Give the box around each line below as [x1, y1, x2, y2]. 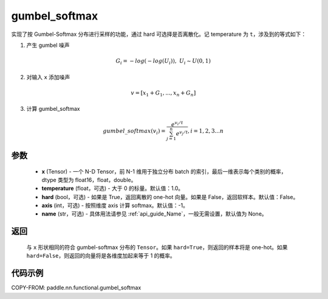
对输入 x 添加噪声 [26, 73, 70, 80]
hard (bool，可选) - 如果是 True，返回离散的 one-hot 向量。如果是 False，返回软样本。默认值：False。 [41, 193, 299, 200]
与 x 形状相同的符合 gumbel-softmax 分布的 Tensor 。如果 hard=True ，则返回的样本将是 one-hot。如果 [26, 244, 288, 251]
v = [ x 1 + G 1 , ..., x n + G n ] [131, 89, 196, 97]
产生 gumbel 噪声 [26, 41, 70, 49]
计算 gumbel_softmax [26, 105, 80, 113]
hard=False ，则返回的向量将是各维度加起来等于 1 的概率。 [26, 252, 176, 259]
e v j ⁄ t [176, 129, 188, 137]
